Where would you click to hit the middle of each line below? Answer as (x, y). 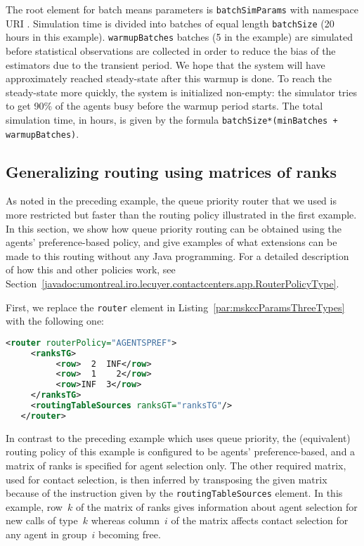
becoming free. (130, 534)
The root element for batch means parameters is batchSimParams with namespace (182, 9)
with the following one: (55, 321)
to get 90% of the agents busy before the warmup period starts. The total (164, 106)
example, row (34, 506)
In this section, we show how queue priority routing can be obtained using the (174, 228)
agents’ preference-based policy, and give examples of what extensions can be (171, 242)
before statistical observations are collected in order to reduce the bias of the (171, 50)
